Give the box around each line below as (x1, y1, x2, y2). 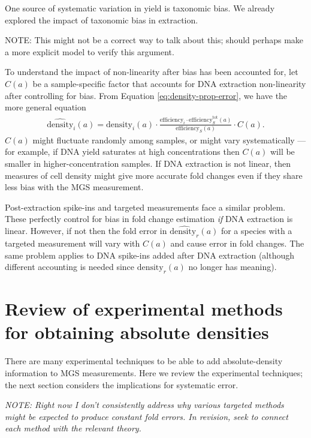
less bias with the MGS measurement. (5, 181, 144, 193)
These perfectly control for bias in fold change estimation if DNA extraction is (5, 212, 293, 225)
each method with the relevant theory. (5, 422, 141, 434)
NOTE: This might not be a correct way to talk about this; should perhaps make (5, 34, 304, 46)
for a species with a (221, 224, 292, 237)
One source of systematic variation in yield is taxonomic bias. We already (5, 2, 275, 14)
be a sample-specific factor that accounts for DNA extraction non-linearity (32, 77, 306, 89)
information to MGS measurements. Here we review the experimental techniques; (5, 366, 303, 379)
